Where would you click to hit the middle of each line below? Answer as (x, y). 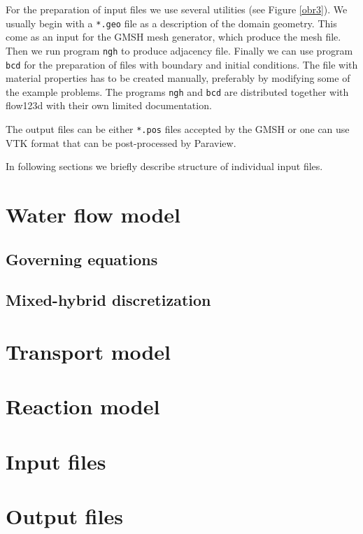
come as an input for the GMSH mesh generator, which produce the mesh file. (173, 37)
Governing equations (82, 259)
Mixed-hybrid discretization (108, 300)
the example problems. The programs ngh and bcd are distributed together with (177, 91)
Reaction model (83, 406)
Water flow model (93, 215)
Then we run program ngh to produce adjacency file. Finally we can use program (179, 50)
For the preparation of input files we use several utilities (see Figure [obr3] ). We (177, 9)
